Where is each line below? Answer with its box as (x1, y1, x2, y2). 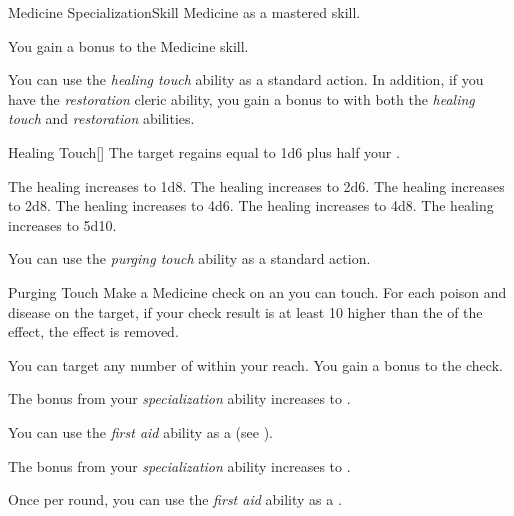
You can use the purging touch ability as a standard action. (8, 248, 371, 269)
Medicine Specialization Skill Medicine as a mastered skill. (8, 2, 361, 22)
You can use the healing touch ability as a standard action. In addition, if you (8, 69, 484, 90)
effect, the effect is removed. (8, 321, 179, 342)
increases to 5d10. (8, 214, 117, 235)
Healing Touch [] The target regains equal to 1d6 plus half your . (8, 141, 400, 162)
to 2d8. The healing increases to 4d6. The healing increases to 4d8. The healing (8, 195, 494, 216)
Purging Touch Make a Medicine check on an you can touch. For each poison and (8, 281, 507, 302)
